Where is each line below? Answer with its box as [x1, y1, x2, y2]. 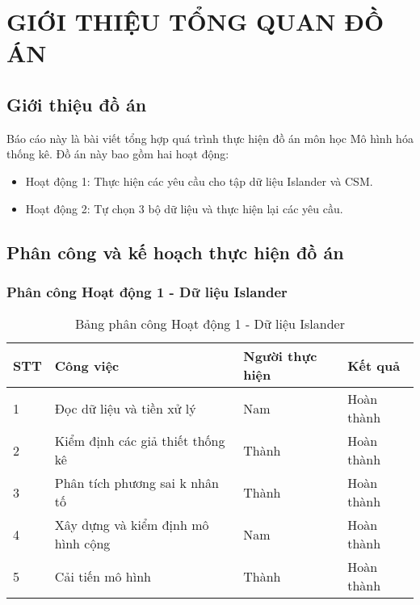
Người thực [243, 347, 317, 366]
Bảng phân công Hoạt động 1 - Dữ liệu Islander [75, 314, 345, 334]
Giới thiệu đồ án [6, 91, 147, 116]
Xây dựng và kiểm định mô [54, 515, 209, 535]
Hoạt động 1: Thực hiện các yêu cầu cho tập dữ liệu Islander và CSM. [25, 172, 373, 189]
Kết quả [347, 355, 401, 375]
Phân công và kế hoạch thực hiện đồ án [6, 239, 344, 264]
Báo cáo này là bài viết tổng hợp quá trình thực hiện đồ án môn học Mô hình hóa [6, 129, 414, 146]
